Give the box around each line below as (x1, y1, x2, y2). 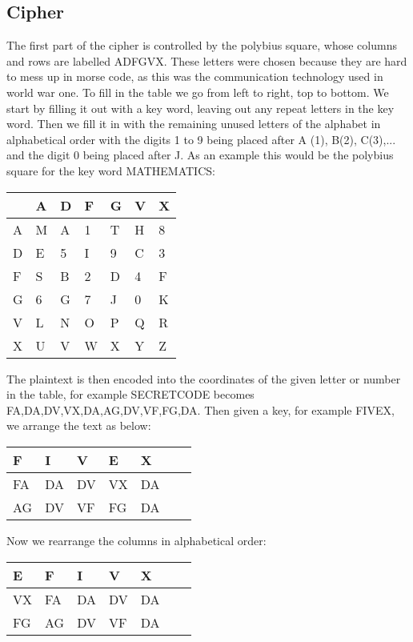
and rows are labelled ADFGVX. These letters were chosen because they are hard (6, 52, 407, 69)
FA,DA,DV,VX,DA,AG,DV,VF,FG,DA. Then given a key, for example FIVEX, (6, 401, 395, 418)
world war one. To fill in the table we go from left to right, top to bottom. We (6, 83, 389, 100)
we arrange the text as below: (6, 417, 151, 434)
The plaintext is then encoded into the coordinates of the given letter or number (6, 370, 401, 387)
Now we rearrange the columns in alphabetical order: (6, 532, 267, 548)
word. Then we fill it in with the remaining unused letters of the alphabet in (6, 115, 381, 132)
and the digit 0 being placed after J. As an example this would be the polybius (6, 146, 394, 163)
